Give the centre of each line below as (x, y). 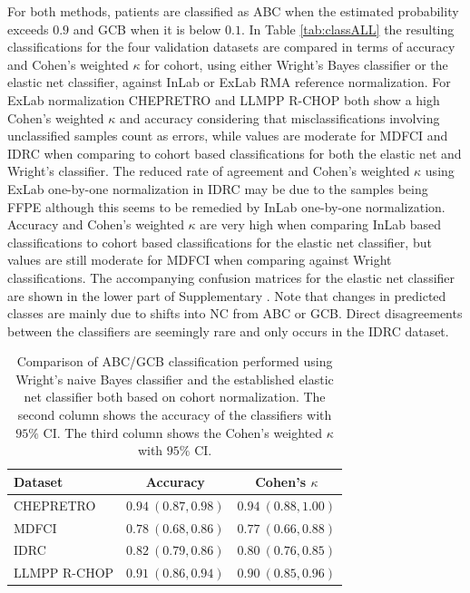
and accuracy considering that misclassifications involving (280, 117)
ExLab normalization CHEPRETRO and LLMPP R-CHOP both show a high (224, 99)
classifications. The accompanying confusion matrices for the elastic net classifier (231, 277)
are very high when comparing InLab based (320, 224)
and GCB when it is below (147, 29)
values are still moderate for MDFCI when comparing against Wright (200, 260)
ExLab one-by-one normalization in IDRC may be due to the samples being (218, 188)
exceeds (28, 29)
